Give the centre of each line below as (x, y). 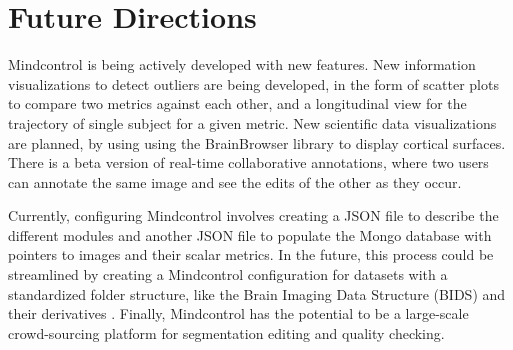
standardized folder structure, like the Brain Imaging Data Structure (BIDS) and (257, 293)
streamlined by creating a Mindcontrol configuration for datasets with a (228, 274)
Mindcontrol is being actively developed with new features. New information (242, 64)
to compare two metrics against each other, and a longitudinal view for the (237, 103)
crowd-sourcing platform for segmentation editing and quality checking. (226, 332)
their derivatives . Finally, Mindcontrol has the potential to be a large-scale (238, 313)
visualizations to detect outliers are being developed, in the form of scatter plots (253, 83)
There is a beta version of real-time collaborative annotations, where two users (248, 162)
